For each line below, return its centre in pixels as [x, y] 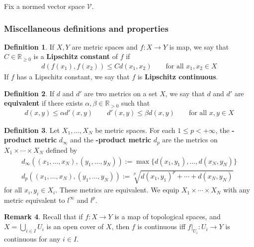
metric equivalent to [35, 200]
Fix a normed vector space [44, 6]
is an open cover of [75, 226]
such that [135, 103]
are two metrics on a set [121, 93]
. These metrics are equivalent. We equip [117, 190]
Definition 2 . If [29, 93]
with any [237, 190]
